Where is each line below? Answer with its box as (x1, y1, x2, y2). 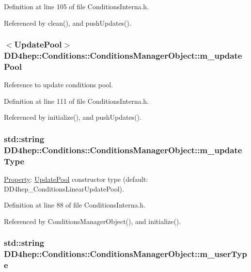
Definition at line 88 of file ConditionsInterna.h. (4, 200, 146, 210)
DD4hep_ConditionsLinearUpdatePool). (4, 183, 124, 193)
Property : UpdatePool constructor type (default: (4, 174, 148, 184)
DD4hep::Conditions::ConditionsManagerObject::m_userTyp (4, 248, 247, 260)
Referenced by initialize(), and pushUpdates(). (4, 112, 141, 122)
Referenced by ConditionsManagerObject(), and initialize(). (4, 216, 181, 226)
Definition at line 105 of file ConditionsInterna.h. (4, 1, 149, 11)
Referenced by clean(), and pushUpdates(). (4, 17, 131, 28)
